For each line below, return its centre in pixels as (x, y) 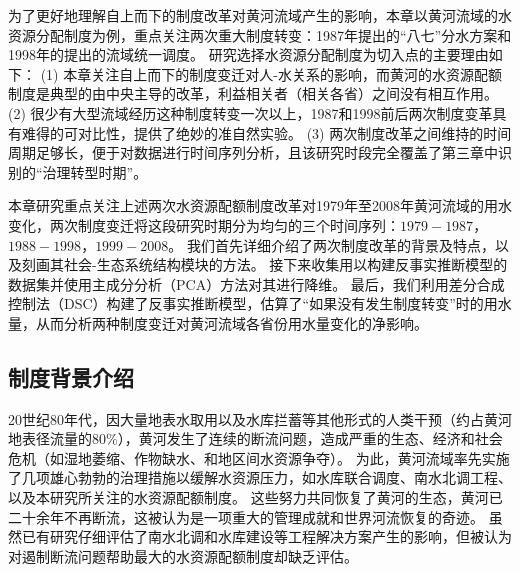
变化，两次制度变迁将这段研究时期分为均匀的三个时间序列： (204, 224)
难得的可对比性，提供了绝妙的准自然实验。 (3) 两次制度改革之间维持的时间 (266, 132)
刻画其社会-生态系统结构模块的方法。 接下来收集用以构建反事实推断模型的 (264, 264)
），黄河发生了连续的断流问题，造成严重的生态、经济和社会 (310, 438)
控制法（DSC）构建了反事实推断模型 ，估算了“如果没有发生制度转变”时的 (246, 303)
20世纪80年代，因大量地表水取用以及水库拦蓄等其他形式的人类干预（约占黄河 (260, 418)
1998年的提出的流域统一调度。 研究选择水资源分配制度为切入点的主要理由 (248, 54)
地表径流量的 (50, 438)
